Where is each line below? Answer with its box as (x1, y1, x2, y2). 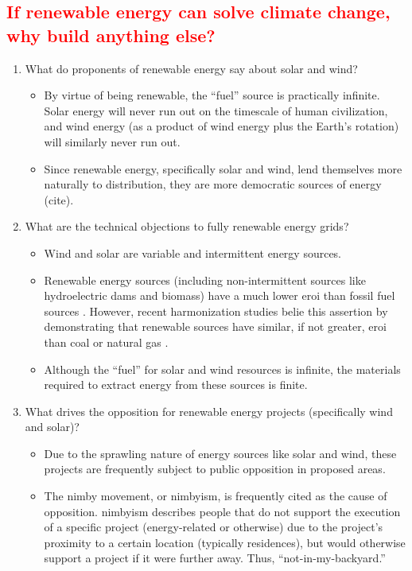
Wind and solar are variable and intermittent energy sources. (44, 244, 342, 261)
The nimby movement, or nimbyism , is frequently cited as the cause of (44, 487, 387, 504)
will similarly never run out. (44, 133, 181, 150)
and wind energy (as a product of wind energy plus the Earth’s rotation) (44, 118, 399, 134)
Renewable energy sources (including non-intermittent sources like (44, 271, 366, 288)
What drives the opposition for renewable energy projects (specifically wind (25, 402, 393, 419)
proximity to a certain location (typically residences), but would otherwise (44, 534, 406, 550)
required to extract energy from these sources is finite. (44, 376, 308, 393)
